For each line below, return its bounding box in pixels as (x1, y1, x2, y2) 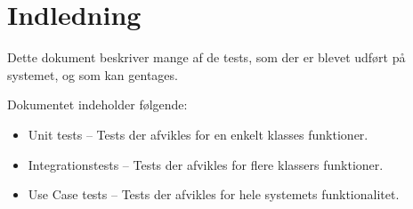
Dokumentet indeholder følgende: (7, 95, 188, 114)
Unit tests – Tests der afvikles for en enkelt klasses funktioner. (28, 125, 368, 143)
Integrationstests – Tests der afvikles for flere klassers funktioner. (28, 155, 384, 173)
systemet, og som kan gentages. (7, 65, 178, 84)
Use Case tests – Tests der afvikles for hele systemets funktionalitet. (28, 185, 400, 204)
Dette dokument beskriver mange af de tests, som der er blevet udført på (7, 48, 406, 67)
